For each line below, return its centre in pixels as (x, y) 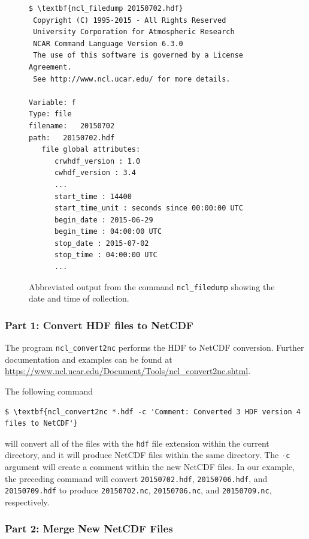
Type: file (50, 114)
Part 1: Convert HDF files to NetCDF (99, 325)
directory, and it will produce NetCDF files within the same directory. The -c (148, 455)
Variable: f (52, 102)
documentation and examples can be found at (89, 359)
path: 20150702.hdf (72, 138)
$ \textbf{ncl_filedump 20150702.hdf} (106, 8)
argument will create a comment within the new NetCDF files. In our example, (150, 467)
